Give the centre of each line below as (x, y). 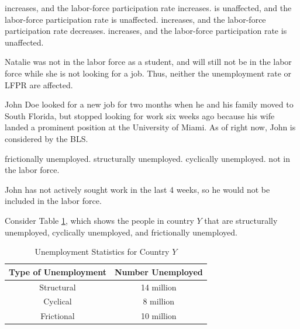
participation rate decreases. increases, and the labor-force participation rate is (146, 31)
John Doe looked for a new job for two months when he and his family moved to (149, 104)
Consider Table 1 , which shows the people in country (99, 220)
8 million (159, 301)
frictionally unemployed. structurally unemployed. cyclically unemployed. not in (147, 158)
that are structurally (241, 220)
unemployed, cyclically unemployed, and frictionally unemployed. (121, 232)
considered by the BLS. (46, 138)
